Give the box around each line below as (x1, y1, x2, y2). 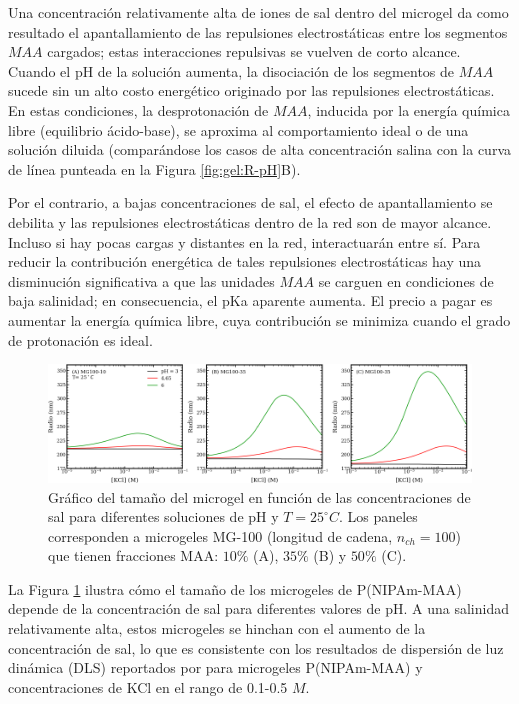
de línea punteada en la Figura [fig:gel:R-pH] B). (8, 158, 301, 179)
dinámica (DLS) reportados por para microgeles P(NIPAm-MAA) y (8, 657, 423, 678)
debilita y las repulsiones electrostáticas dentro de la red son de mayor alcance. (8, 211, 492, 232)
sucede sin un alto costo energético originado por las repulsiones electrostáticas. (8, 80, 495, 101)
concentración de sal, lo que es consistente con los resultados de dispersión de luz (8, 637, 504, 658)
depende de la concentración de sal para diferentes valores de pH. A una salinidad (8, 598, 509, 619)
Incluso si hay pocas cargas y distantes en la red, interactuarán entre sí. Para (8, 231, 481, 252)
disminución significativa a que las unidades (8, 270, 275, 291)
